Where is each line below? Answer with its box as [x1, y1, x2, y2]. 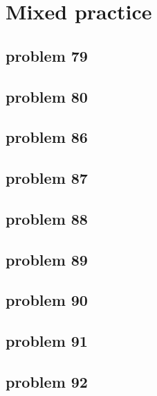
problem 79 [6, 44, 88, 66]
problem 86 [6, 126, 88, 148]
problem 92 [6, 371, 88, 393]
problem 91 [6, 330, 88, 352]
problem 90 [6, 289, 88, 311]
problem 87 [6, 167, 88, 189]
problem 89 [6, 248, 88, 270]
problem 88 [6, 207, 88, 229]
